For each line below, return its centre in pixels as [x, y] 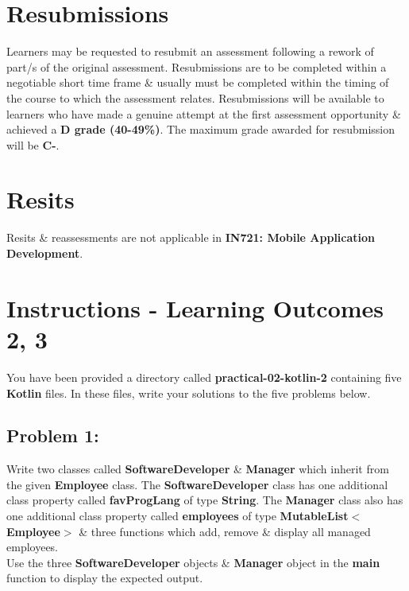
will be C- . [33, 144]
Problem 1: [53, 435]
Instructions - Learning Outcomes [195, 307]
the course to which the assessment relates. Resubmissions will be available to [195, 97]
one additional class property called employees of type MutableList [177, 516]
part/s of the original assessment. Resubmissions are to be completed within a [197, 66]
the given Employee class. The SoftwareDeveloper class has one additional [197, 484]
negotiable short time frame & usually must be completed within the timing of [198, 82]
